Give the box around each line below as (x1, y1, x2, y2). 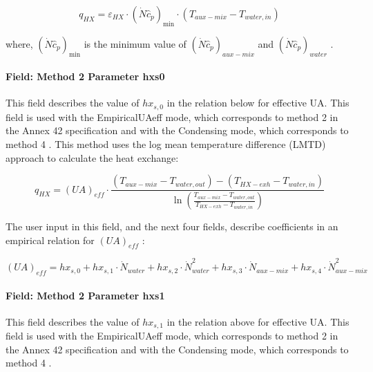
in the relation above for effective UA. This (166, 314, 350, 328)
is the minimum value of (84, 36, 186, 50)
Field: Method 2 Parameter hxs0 (6, 69, 165, 84)
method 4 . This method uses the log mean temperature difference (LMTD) (6, 137, 326, 151)
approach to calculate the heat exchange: (6, 150, 179, 165)
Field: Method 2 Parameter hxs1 (6, 288, 165, 302)
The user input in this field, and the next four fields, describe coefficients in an (6, 219, 338, 234)
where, (6, 36, 33, 50)
